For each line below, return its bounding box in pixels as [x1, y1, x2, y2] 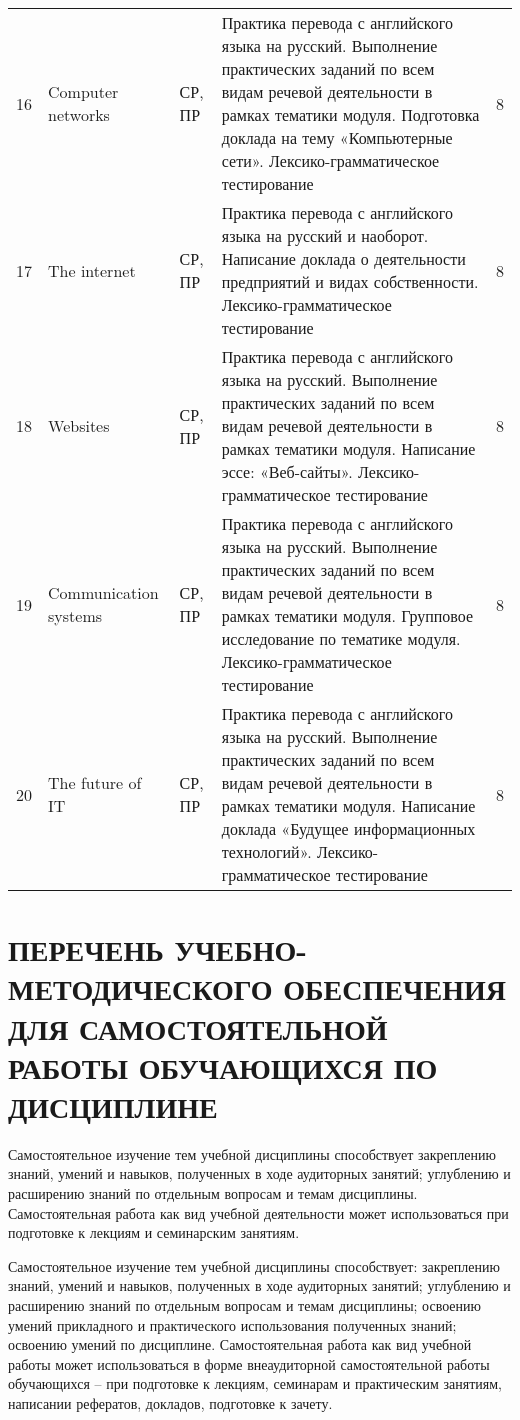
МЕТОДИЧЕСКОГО [8, 968, 273, 1009]
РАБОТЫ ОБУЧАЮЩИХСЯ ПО [8, 1046, 438, 1087]
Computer [48, 80, 119, 103]
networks [48, 103, 110, 126]
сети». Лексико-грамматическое [221, 149, 440, 172]
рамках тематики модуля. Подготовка [221, 103, 480, 126]
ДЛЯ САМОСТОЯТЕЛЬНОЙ [8, 1007, 388, 1048]
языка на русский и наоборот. [221, 224, 429, 247]
